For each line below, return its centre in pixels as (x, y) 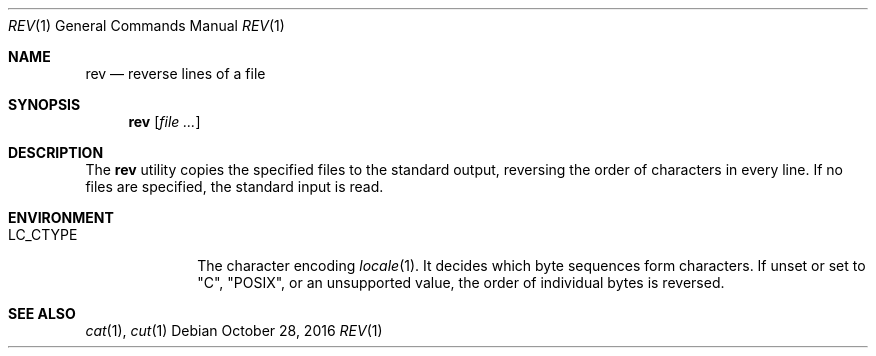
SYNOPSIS (44, 104)
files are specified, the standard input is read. (234, 186)
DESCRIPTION (56, 152)
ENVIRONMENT (61, 217)
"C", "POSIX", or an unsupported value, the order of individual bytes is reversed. (461, 282)
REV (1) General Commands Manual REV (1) (146, 25)
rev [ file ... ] (164, 121)
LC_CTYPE (43, 234)
